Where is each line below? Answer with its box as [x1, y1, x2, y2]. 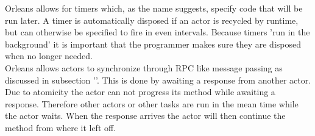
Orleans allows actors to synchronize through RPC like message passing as [5, 61, 283, 74]
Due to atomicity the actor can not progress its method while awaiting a [5, 85, 275, 98]
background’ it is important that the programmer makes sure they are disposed [5, 37, 301, 50]
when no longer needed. [5, 49, 93, 62]
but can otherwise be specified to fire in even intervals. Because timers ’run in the [5, 26, 310, 38]
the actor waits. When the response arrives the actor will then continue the [5, 109, 286, 122]
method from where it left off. [5, 121, 116, 134]
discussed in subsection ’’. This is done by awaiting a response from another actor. [5, 73, 311, 86]
